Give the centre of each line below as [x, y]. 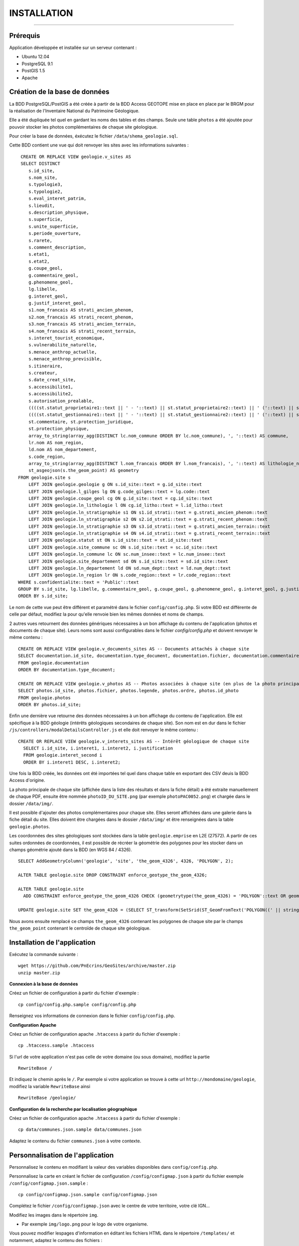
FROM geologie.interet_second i [63, 755]
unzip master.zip [39, 973]
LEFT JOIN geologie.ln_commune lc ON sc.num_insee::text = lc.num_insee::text [127, 554]
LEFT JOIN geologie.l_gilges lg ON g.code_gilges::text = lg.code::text [119, 491]
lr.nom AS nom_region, [56, 443]
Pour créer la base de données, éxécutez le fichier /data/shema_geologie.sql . [94, 136]
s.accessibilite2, [51, 394]
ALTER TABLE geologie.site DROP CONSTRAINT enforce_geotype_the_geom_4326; [113, 875]
